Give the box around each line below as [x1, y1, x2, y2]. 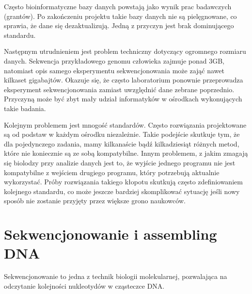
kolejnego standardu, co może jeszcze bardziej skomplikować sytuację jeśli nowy [4, 186, 240, 196]
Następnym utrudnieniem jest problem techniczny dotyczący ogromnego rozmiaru [4, 46, 246, 56]
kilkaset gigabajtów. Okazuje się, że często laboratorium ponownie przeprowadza [4, 75, 243, 85]
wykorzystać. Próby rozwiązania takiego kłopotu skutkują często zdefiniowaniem [4, 177, 243, 187]
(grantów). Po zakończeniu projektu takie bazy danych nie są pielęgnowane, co [4, 11, 237, 21]
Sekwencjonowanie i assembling [4, 224, 217, 244]
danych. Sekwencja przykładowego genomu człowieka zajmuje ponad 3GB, [4, 55, 224, 65]
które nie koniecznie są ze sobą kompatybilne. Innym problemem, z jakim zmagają [4, 148, 248, 158]
